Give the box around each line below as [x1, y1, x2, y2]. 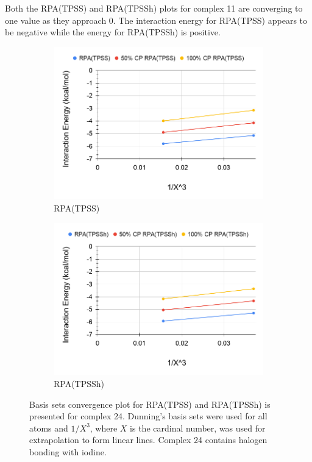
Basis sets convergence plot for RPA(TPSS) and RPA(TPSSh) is [29, 397, 271, 410]
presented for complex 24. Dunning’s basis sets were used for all [29, 410, 268, 422]
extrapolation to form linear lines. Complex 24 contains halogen [29, 433, 268, 446]
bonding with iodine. [29, 445, 107, 458]
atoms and [29, 421, 68, 434]
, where [90, 421, 118, 434]
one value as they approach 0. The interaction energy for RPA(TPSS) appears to [5, 13, 308, 26]
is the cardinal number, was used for [130, 421, 266, 434]
